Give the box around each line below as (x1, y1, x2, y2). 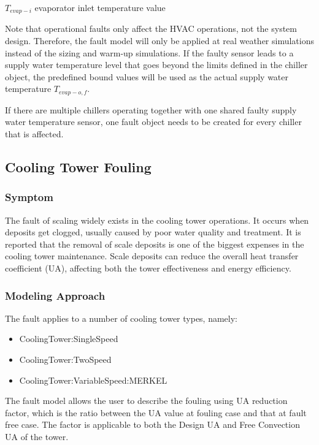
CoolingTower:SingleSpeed (19, 332, 118, 345)
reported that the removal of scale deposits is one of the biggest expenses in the (5, 237, 304, 250)
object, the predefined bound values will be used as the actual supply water (5, 70, 289, 83)
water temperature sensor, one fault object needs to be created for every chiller (5, 115, 302, 128)
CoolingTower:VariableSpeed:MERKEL (19, 373, 167, 386)
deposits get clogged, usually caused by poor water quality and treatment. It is (5, 226, 301, 238)
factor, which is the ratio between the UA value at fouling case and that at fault (5, 406, 307, 419)
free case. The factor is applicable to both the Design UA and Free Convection (5, 418, 300, 431)
